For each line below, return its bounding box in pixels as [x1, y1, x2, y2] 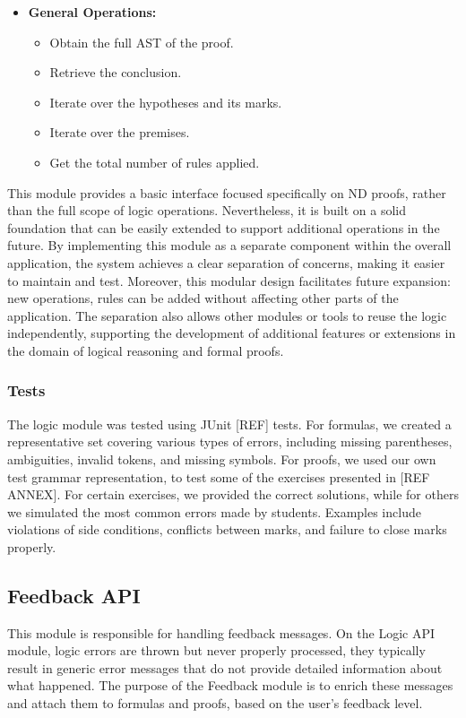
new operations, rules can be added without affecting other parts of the [7, 289, 399, 307]
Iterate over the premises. [49, 123, 190, 142]
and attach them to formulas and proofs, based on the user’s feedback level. [7, 694, 423, 713]
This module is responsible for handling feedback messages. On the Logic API [7, 623, 435, 642]
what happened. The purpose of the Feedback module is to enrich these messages [7, 676, 453, 695]
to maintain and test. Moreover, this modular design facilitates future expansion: [7, 271, 451, 290]
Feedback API [7, 581, 141, 609]
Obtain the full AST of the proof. [49, 32, 234, 51]
